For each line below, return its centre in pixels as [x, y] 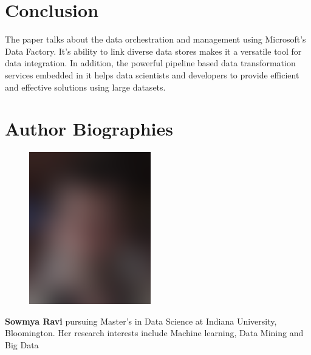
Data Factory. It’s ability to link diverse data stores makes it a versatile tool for [153, 51]
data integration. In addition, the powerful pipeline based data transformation [150, 63]
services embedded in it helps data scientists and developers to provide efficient [152, 74]
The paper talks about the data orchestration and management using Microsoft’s [155, 39]
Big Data [22, 345]
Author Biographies [89, 129]
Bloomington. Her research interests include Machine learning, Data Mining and [154, 333]
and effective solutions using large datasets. [85, 87]
